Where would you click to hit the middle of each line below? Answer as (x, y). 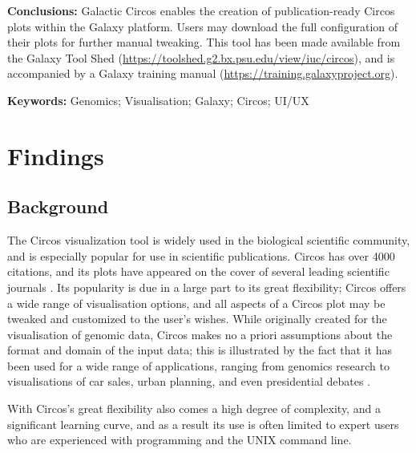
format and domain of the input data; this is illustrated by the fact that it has (200, 350)
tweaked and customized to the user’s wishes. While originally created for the (197, 319)
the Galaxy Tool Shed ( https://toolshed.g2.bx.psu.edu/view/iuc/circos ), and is (201, 57)
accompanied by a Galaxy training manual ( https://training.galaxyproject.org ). (203, 73)
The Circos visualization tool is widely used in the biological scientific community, (209, 240)
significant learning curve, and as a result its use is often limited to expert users (203, 424)
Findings (56, 155)
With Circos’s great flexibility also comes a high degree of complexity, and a (194, 409)
